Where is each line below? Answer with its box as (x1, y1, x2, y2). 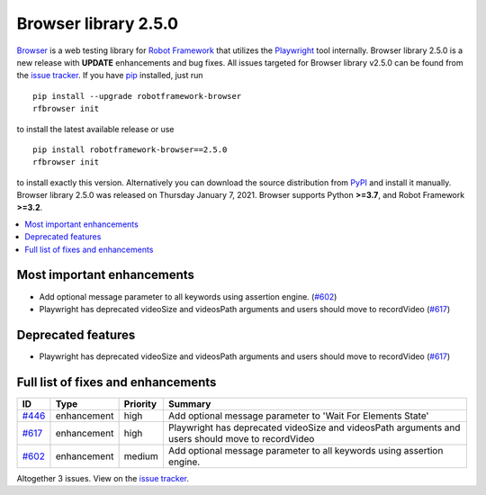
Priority (123, 397, 157, 409)
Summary (167, 397, 211, 409)
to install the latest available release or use (16, 123, 175, 134)
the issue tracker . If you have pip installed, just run (16, 70, 203, 81)
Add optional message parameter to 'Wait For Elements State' (167, 409, 429, 422)
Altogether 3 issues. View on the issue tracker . (16, 472, 189, 483)
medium (123, 450, 159, 463)
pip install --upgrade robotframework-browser (32, 91, 242, 101)
